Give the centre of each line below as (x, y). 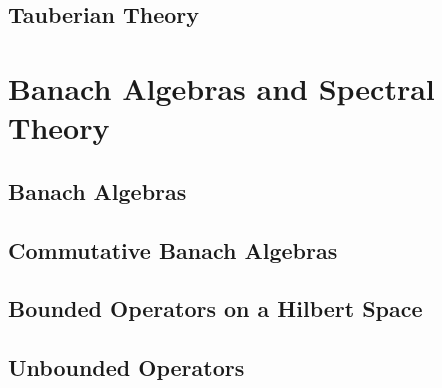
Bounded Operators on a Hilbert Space (215, 308)
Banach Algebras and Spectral (221, 87)
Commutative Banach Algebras (173, 249)
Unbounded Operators (126, 367)
